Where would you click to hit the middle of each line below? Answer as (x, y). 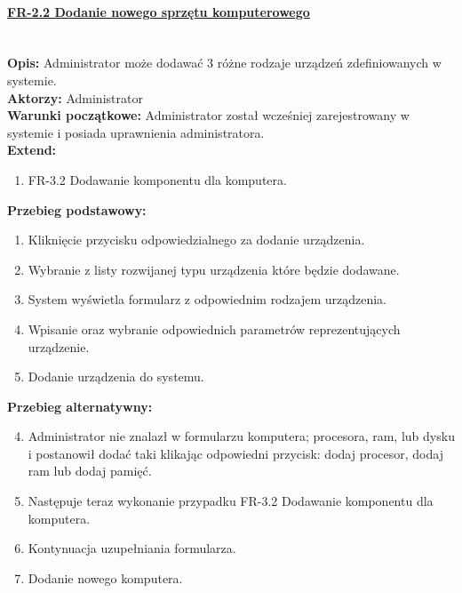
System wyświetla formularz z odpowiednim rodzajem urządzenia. (207, 299)
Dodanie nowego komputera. (105, 577)
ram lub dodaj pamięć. (90, 471)
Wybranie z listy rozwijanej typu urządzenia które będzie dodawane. (214, 269)
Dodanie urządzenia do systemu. (116, 377)
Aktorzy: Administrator (75, 97)
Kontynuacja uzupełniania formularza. (132, 548)
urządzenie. (59, 346)
